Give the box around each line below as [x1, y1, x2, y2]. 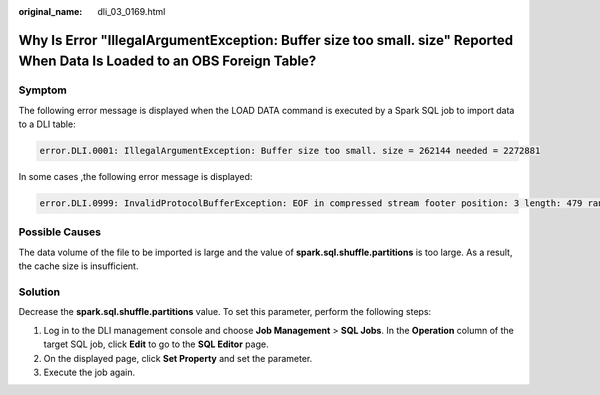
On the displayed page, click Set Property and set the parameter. [43, 352, 313, 364]
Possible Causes [18, 225, 102, 239]
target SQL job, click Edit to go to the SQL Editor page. [43, 338, 269, 350]
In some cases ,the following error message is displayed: [18, 171, 253, 183]
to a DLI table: [18, 118, 76, 130]
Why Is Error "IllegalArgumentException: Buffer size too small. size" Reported [18, 31, 514, 49]
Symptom [18, 83, 67, 97]
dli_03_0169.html [97, 6, 166, 17]
